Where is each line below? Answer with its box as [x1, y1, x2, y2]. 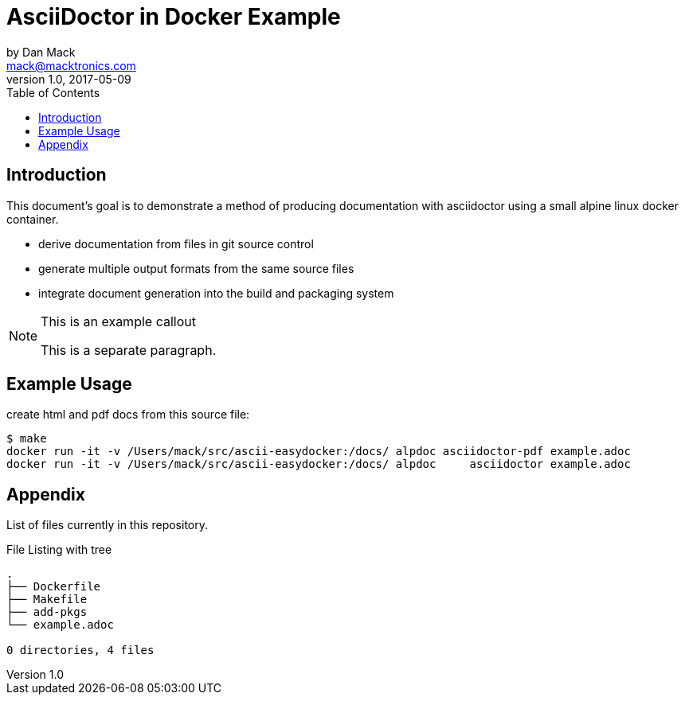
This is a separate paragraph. [41, 341, 217, 358]
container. [6, 212, 59, 226]
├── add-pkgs [6, 606, 88, 619]
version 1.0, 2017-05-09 [6, 72, 131, 86]
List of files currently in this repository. [6, 518, 208, 532]
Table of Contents [6, 85, 100, 99]
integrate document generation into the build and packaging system [38, 286, 394, 300]
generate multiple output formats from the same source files [38, 261, 354, 275]
